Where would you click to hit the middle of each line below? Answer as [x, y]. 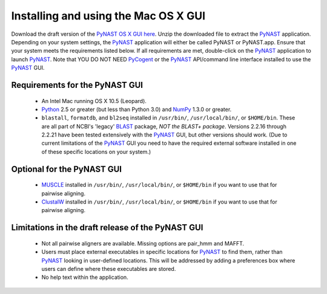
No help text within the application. [85, 277]
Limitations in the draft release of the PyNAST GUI [107, 228]
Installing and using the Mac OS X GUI [108, 16]
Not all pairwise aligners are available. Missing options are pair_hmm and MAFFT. [143, 243]
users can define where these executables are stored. [109, 269]
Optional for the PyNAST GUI [67, 169]
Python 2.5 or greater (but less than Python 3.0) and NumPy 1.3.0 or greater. [137, 109]
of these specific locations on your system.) [96, 152]
